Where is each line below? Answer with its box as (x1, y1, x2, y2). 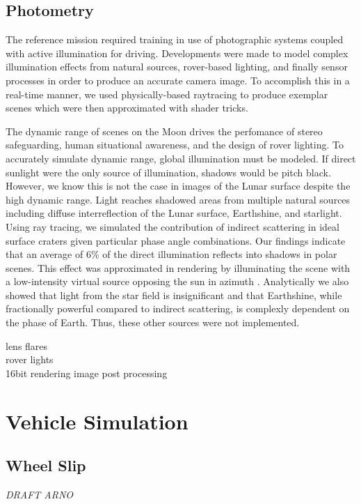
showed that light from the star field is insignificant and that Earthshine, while (6, 287, 342, 302)
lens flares (6, 338, 48, 353)
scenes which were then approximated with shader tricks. (6, 100, 248, 115)
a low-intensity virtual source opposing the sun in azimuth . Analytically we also (6, 274, 349, 289)
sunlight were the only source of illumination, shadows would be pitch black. (6, 165, 331, 179)
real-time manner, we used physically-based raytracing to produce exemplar (6, 86, 328, 101)
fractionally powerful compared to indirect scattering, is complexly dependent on (6, 301, 350, 316)
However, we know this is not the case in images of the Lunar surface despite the (6, 178, 351, 193)
